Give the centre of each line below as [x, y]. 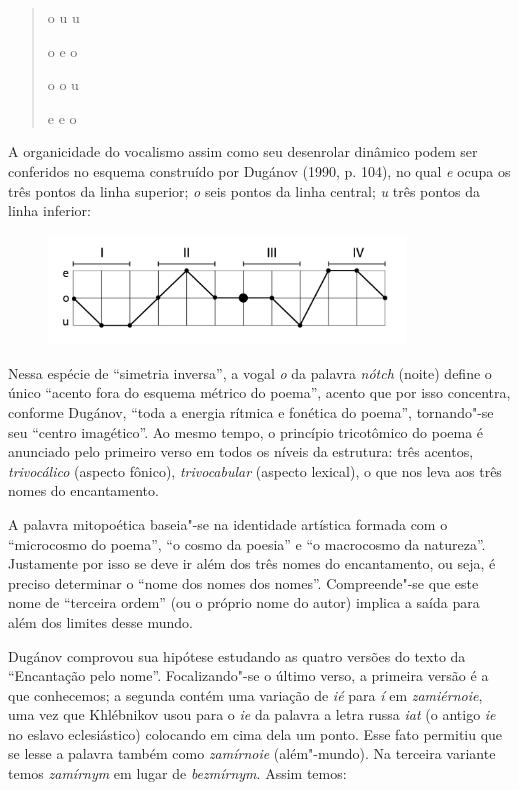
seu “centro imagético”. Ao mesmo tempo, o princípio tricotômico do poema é [246, 431]
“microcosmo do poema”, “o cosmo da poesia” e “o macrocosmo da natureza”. [247, 543]
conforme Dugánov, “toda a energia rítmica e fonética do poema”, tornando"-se [251, 411]
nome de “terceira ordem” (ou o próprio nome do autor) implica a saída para [244, 602]
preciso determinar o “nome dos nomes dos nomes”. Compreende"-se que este [243, 582]
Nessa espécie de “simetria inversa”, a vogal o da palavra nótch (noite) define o [250, 372]
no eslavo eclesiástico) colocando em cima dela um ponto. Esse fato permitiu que [255, 733]
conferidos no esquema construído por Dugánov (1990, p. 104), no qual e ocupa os [259, 170]
